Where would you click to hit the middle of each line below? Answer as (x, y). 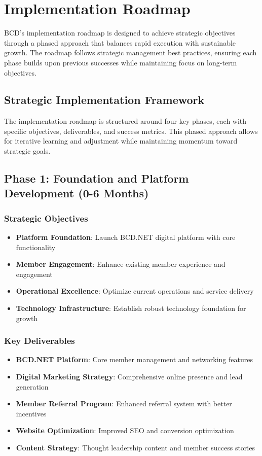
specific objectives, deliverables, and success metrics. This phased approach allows (131, 131)
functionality (36, 247)
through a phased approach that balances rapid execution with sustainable (120, 42)
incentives (31, 413)
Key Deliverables (40, 341)
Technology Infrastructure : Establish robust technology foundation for (131, 308)
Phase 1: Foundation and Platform (97, 178)
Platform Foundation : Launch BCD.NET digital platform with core (126, 237)
